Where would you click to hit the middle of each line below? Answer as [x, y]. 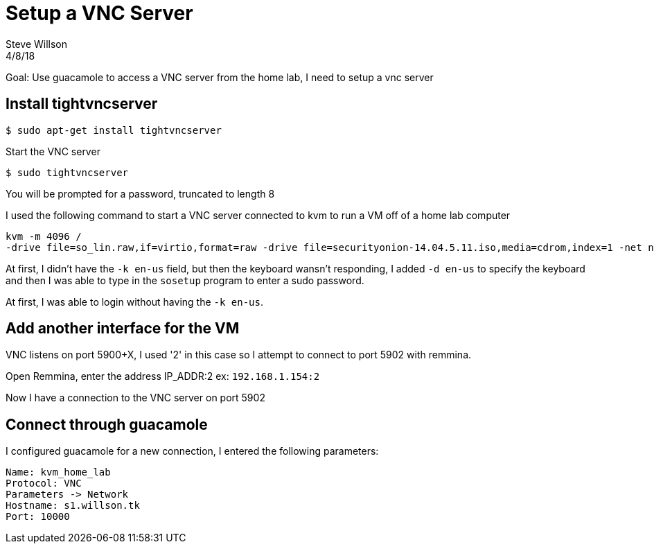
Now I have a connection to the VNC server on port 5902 [135, 398]
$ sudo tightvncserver [67, 172]
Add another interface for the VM [123, 329]
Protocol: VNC [44, 483]
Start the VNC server [53, 151]
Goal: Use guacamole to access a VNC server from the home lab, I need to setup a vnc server [220, 77]
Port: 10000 [38, 517]
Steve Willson [37, 44]
